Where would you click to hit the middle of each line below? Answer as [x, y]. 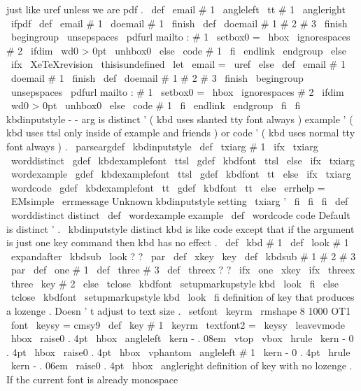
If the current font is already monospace [92, 379]
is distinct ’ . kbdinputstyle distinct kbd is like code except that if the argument [180, 228]
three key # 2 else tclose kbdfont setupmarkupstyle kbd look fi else [175, 283]
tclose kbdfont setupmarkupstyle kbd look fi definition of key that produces [183, 297]
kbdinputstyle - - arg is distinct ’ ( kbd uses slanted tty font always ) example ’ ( [180, 119]
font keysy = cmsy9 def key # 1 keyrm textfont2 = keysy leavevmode [178, 324]
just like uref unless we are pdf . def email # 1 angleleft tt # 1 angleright [176, 9]
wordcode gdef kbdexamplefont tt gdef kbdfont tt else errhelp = [168, 187]
